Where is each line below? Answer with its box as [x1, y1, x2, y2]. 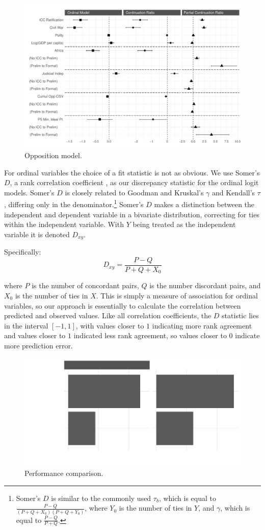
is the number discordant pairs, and [149, 280, 261, 291]
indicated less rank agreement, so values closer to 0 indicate [73, 330, 260, 341]
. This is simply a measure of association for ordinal [96, 290, 258, 300]
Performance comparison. [24, 468, 103, 478]
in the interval [4, 320, 48, 331]
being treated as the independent [132, 219, 236, 230]
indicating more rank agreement [152, 320, 252, 331]
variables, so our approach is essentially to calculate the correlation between [4, 300, 241, 311]
